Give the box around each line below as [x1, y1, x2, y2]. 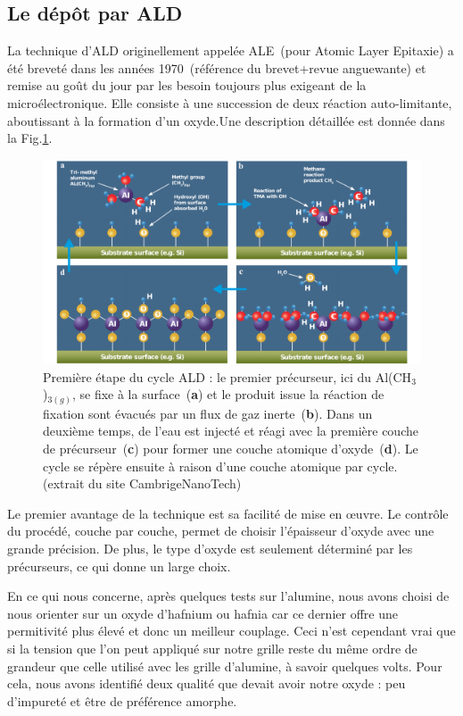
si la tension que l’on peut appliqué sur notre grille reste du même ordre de [7, 638, 418, 657]
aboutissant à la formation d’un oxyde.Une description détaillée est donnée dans [7, 111, 445, 129]
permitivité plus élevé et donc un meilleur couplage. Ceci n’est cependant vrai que [7, 621, 456, 640]
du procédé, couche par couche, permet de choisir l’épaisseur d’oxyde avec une [7, 521, 434, 540]
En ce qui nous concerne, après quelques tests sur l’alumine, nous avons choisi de [7, 587, 450, 605]
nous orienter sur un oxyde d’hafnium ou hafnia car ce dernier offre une [7, 604, 398, 622]
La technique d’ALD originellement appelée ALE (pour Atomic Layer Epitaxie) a [7, 41, 454, 60]
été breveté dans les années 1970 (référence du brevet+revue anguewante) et [7, 58, 426, 77]
